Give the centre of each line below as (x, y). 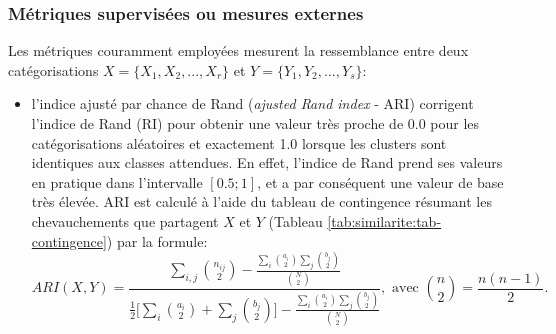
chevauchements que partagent (125, 220)
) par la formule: (157, 240)
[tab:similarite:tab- (384, 220)
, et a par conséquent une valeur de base (380, 181)
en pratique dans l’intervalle (117, 181)
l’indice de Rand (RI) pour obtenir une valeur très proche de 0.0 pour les (255, 123)
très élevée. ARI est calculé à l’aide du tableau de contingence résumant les (261, 201)
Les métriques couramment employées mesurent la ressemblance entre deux (238, 50)
